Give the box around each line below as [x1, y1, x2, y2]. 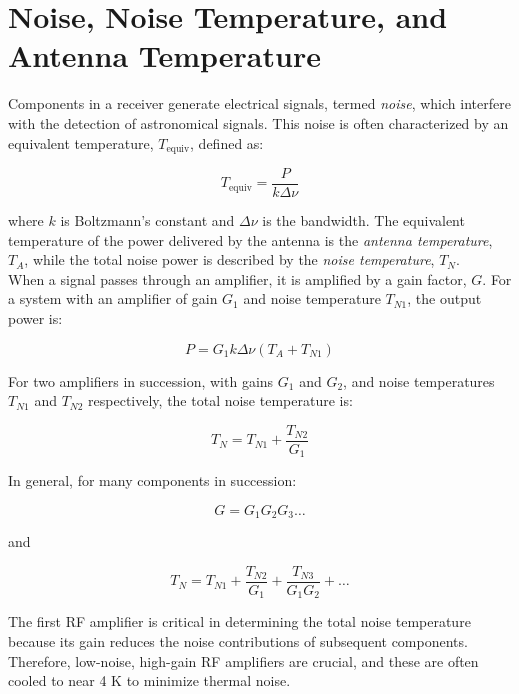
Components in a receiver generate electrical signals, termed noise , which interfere [8, 93, 511, 114]
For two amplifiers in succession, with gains [8, 370, 274, 391]
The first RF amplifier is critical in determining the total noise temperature [8, 611, 471, 632]
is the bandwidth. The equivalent [262, 210, 465, 231]
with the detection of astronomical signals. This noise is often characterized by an [8, 112, 509, 133]
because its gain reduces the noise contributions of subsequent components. [8, 631, 468, 652]
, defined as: [190, 132, 264, 153]
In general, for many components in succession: [8, 470, 297, 491]
